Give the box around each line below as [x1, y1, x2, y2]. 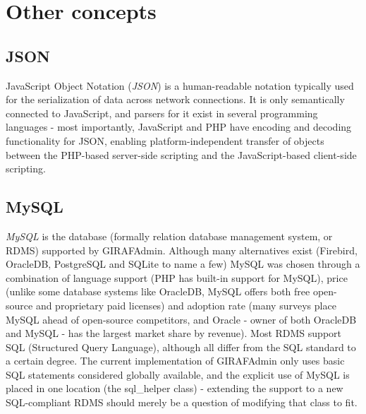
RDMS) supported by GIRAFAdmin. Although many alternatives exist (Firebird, [6, 242, 358, 257]
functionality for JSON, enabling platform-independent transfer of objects [6, 133, 324, 148]
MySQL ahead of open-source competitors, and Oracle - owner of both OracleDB [6, 312, 357, 326]
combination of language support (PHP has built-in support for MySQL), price [6, 270, 348, 285]
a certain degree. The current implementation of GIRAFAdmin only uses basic [6, 353, 345, 368]
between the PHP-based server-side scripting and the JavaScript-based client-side [6, 147, 357, 162]
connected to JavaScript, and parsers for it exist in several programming [6, 105, 318, 120]
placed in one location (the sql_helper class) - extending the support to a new [6, 381, 343, 396]
